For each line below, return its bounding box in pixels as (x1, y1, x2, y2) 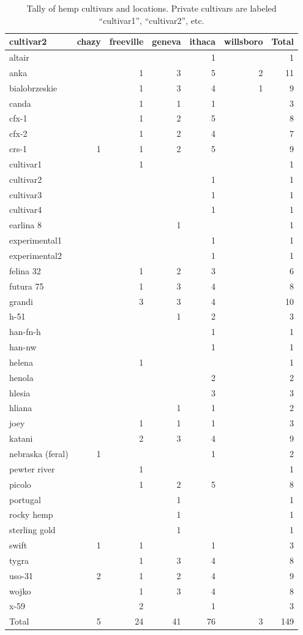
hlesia (9, 386, 31, 399)
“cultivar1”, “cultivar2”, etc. (99, 13, 204, 26)
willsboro (224, 35, 263, 48)
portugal (9, 493, 41, 506)
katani (9, 432, 33, 445)
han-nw (9, 341, 37, 353)
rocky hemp (9, 508, 53, 521)
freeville (109, 35, 144, 48)
